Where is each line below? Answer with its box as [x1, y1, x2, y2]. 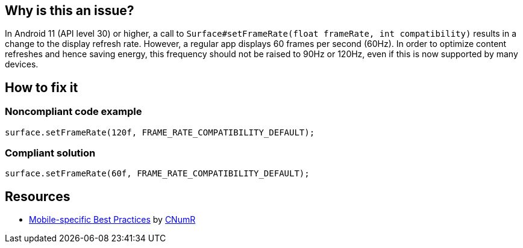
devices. [5, 59, 39, 70]
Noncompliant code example [5, 105, 142, 118]
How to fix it [5, 79, 78, 95]
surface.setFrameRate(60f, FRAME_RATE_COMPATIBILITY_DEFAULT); [5, 169, 310, 179]
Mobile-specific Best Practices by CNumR [29, 214, 196, 225]
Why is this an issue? [5, 3, 134, 18]
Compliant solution [5, 147, 96, 160]
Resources [5, 188, 70, 204]
